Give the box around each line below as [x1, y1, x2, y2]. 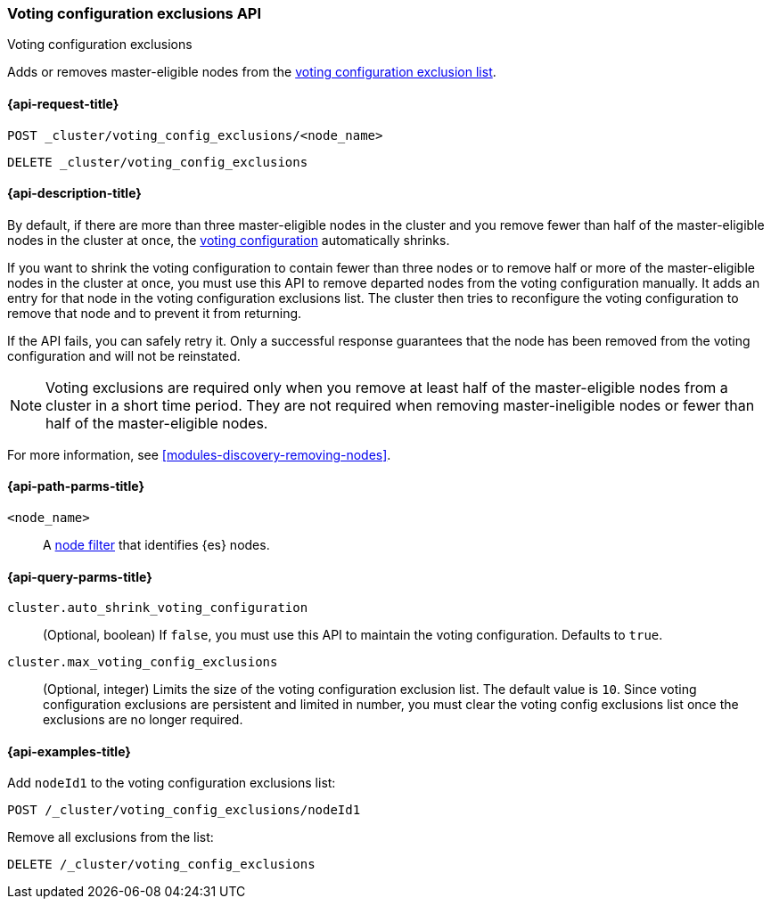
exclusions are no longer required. [43, 712, 243, 728]
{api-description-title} [7, 185, 142, 201]
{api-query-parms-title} [7, 568, 152, 584]
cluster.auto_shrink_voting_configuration [7, 600, 308, 616]
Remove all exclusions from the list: [7, 829, 214, 845]
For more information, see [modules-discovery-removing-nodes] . [7, 446, 391, 462]
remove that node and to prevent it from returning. [7, 305, 302, 321]
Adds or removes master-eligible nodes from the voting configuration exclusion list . [7, 64, 496, 80]
